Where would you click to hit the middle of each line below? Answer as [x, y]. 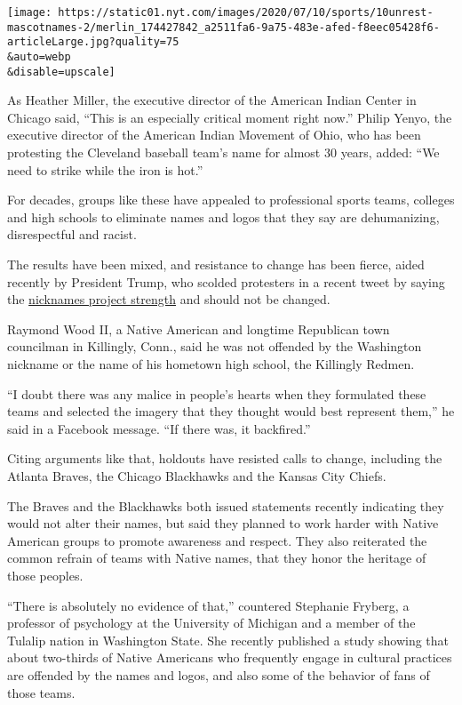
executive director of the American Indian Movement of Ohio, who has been [214, 135]
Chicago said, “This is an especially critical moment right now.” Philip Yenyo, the [230, 117]
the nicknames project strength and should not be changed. [169, 299]
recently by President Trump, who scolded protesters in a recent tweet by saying [226, 281]
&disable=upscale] [61, 72]
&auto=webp [39, 56]
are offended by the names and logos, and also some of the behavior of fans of [219, 674]
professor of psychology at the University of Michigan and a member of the [211, 623]
